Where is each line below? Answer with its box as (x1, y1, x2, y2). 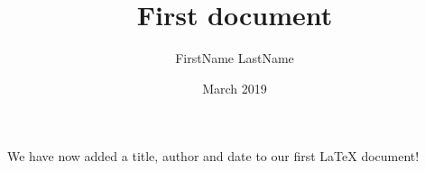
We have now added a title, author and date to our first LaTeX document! (7, 147, 420, 166)
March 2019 (202, 78, 267, 97)
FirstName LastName (175, 49, 294, 67)
